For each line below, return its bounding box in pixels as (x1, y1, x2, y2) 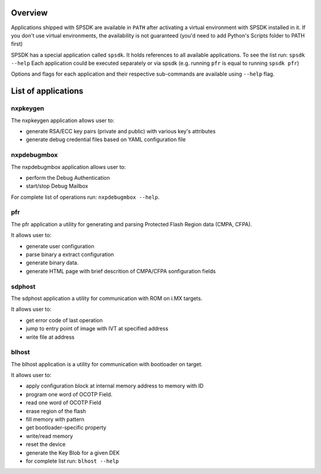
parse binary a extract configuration (26, 251, 114, 258)
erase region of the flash (26, 407, 86, 414)
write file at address (26, 333, 75, 341)
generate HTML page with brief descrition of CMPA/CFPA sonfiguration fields (26, 267, 216, 275)
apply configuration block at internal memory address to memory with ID (26, 382, 204, 389)
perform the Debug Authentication (26, 174, 110, 181)
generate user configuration (26, 242, 95, 250)
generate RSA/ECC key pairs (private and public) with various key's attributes (26, 128, 216, 135)
